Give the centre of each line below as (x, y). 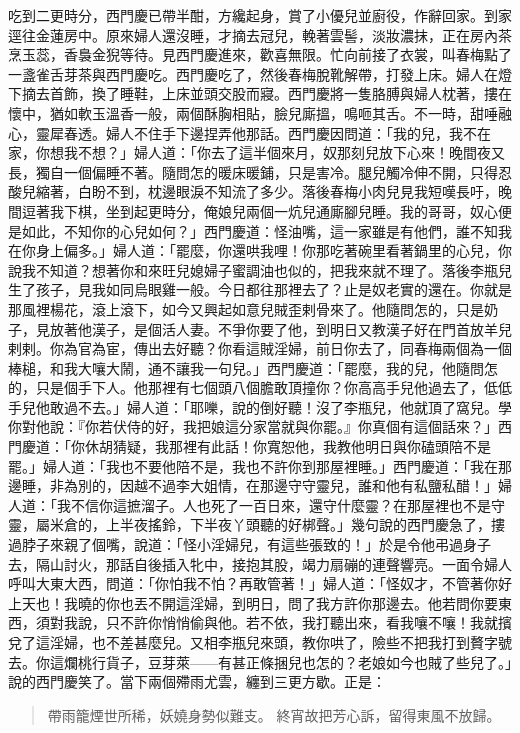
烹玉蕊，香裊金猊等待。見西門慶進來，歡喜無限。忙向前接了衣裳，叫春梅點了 (260, 54)
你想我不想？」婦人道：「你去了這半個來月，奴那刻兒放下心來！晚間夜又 (270, 152)
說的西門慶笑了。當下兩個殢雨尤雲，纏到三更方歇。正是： (197, 681)
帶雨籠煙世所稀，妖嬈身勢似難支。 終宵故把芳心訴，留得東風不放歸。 (274, 714)
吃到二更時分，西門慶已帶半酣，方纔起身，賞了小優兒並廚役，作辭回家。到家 (260, 15)
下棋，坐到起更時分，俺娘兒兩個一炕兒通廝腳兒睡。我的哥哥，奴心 (280, 210)
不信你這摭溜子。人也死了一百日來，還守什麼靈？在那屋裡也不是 (280, 504)
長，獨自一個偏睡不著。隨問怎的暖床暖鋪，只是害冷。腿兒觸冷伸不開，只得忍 (260, 171)
